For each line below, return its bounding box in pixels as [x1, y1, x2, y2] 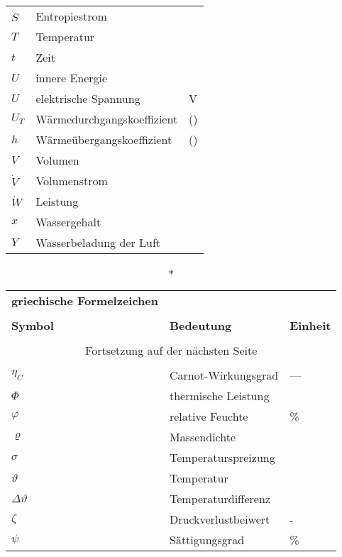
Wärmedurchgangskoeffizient [35, 111, 178, 127]
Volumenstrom [35, 172, 108, 189]
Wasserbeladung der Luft [35, 234, 161, 250]
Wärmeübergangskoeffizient [35, 131, 172, 148]
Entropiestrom [35, 8, 107, 24]
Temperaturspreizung [169, 449, 275, 465]
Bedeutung [169, 317, 232, 333]
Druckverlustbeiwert [169, 511, 270, 527]
